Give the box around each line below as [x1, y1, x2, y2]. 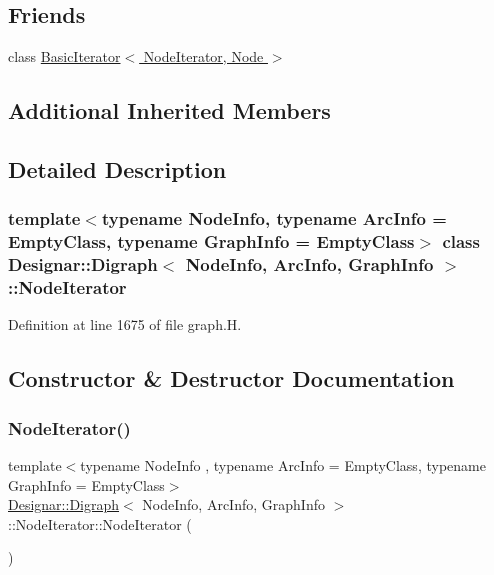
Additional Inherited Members [8, 95, 331, 126]
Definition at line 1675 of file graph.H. [8, 314, 242, 335]
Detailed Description [8, 153, 227, 184]
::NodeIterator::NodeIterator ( [8, 513, 192, 534]
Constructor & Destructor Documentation [8, 363, 455, 394]
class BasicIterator [8, 46, 121, 67]
